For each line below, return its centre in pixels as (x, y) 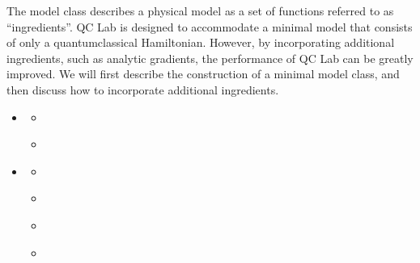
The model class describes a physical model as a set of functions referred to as (200, 10)
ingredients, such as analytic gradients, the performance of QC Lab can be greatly (210, 58)
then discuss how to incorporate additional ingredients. (143, 89)
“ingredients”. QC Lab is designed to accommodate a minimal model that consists (210, 26)
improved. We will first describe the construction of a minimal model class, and (203, 74)
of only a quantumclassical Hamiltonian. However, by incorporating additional (201, 42)
